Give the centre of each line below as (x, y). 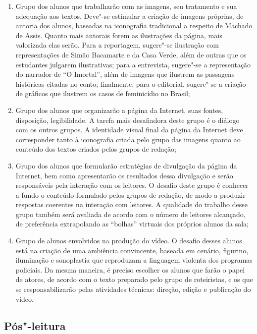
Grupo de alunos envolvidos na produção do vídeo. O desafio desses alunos (129, 241)
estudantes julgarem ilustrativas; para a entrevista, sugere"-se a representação (133, 64)
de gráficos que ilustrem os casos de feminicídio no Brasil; (103, 93)
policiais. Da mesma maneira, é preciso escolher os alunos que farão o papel (130, 269)
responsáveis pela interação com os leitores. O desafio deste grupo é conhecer (132, 185)
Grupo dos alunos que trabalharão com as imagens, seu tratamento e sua (126, 6)
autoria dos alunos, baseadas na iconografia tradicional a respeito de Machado (134, 26)
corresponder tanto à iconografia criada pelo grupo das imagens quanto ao (128, 139)
